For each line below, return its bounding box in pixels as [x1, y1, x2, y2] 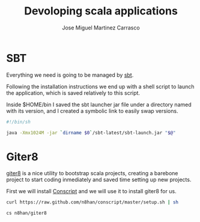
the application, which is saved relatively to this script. [6, 89, 140, 97]
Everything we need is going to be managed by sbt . [6, 71, 134, 79]
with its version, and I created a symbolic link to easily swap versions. [6, 107, 178, 115]
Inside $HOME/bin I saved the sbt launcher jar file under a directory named [6, 101, 192, 108]
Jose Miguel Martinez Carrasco [62, 24, 140, 31]
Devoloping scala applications [23, 4, 178, 18]
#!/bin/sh [6, 119, 31, 125]
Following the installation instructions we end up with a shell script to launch [6, 83, 195, 90]
